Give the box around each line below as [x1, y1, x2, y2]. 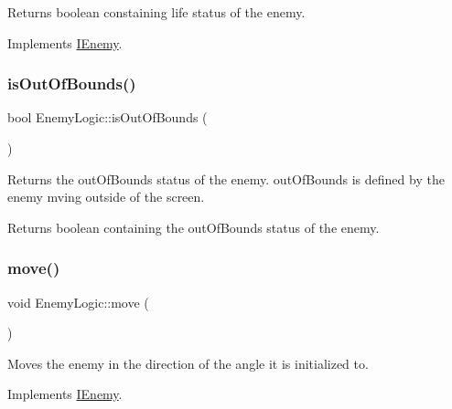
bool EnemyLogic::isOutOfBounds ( [7, 108, 208, 127]
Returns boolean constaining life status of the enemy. [7, 3, 306, 21]
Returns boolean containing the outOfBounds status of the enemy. [7, 217, 380, 236]
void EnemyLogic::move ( [7, 292, 149, 311]
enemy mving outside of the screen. [7, 187, 205, 206]
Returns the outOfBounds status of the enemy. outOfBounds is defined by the [7, 169, 445, 188]
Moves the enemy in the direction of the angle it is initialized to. [7, 353, 369, 372]
